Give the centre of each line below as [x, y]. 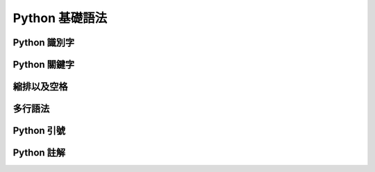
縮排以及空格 [40, 87]
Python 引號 [39, 131]
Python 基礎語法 [60, 18]
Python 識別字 [44, 42]
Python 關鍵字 [44, 65]
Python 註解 [39, 153]
